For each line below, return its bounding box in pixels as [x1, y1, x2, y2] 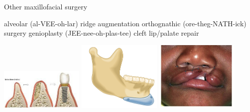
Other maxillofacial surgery [4, 1, 88, 11]
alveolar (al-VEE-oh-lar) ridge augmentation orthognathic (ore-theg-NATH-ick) [4, 18, 247, 28]
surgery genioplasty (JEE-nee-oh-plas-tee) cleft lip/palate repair [4, 28, 199, 38]
